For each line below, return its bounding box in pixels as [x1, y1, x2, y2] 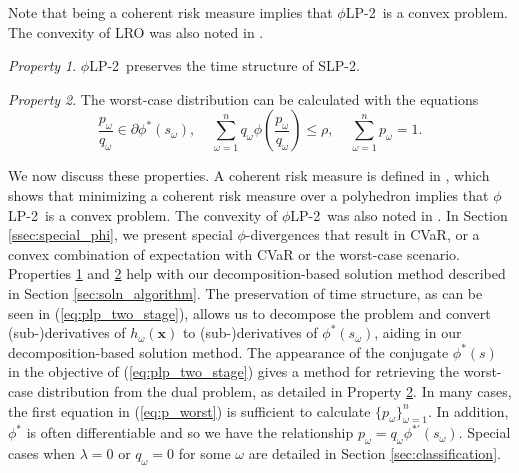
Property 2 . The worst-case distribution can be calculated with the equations [8, 88, 479, 109]
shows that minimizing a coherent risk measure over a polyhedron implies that [8, 184, 489, 205]
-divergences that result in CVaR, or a [245, 224, 480, 245]
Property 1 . [8, 55, 77, 76]
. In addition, [427, 400, 509, 421]
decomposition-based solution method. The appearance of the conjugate [8, 341, 449, 362]
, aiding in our [374, 322, 462, 343]
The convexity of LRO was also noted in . [8, 21, 264, 42]
